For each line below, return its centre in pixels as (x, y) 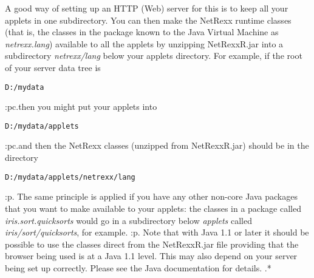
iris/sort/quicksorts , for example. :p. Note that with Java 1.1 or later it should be (157, 232)
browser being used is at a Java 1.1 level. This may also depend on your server (151, 256)
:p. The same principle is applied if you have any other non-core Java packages (151, 196)
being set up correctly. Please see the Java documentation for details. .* (138, 267)
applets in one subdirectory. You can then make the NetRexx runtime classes (148, 20)
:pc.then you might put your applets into (81, 107)
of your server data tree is (53, 67)
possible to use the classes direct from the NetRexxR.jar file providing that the (152, 244)
